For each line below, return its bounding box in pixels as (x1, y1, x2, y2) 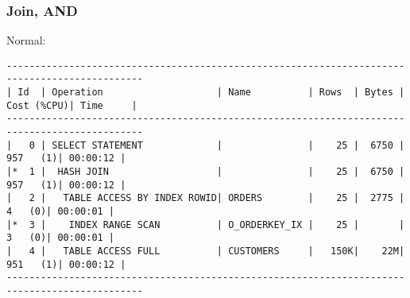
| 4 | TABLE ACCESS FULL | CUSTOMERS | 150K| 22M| (6, 246, 405, 257)
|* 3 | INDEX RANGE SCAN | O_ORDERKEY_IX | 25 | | (6, 219, 405, 230)
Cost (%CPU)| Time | (6, 99, 137, 111)
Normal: (6, 32, 46, 48)
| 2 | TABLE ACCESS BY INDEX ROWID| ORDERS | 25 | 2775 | (6, 192, 405, 204)
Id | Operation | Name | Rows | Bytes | (17, 87, 405, 99)
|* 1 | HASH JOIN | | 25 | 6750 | (6, 166, 405, 178)
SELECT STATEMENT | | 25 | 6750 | (52, 139, 405, 151)
